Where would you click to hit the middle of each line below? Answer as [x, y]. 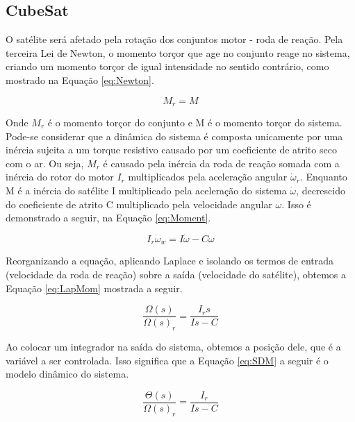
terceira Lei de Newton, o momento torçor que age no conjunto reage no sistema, [178, 52]
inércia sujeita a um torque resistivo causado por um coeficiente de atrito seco [171, 150]
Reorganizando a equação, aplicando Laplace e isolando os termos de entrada [170, 261]
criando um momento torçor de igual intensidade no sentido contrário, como [167, 66]
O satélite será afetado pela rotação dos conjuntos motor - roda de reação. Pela [174, 39]
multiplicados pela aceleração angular [208, 177]
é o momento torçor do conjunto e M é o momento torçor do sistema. [195, 123]
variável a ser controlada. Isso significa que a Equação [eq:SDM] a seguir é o [167, 360]
